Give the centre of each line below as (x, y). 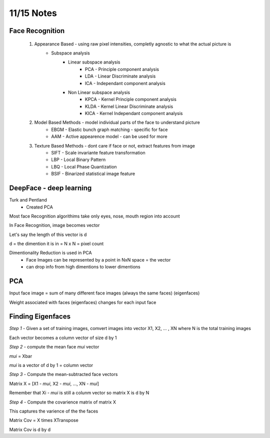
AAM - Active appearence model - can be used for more (109, 136)
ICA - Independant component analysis (125, 83)
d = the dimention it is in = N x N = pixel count (56, 244)
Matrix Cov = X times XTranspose (44, 420)
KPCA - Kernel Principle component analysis (131, 99)
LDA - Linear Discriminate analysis (120, 76)
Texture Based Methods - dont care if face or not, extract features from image (114, 145)
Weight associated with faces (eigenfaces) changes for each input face (83, 302)
